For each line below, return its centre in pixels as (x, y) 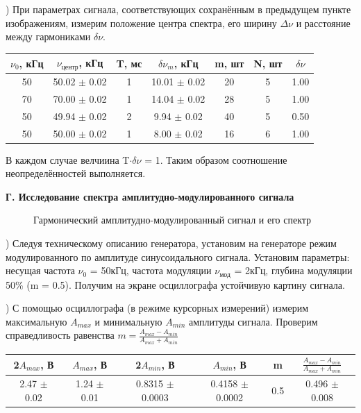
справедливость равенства (60, 335)
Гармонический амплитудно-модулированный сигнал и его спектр (173, 220)
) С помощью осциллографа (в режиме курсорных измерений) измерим (157, 308)
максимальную (36, 321)
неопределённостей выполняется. (76, 173)
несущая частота (40, 270)
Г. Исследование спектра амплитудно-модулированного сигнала (150, 196)
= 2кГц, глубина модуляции (293, 270)
